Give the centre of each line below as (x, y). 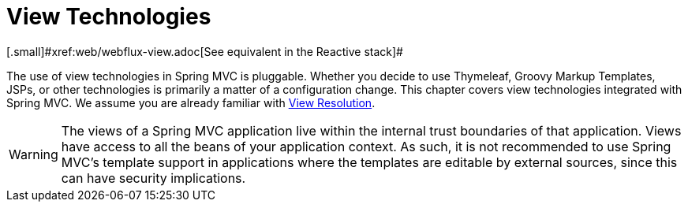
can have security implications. (153, 178)
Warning (34, 154)
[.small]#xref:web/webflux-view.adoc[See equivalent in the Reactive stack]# (205, 51)
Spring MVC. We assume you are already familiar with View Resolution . (191, 102)
